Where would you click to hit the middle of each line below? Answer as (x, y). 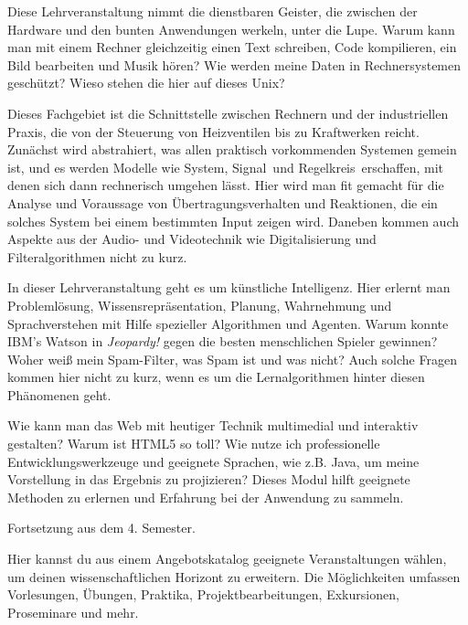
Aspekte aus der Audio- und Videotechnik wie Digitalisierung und (192, 239)
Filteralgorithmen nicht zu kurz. (97, 256)
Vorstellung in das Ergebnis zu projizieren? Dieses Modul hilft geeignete (209, 479)
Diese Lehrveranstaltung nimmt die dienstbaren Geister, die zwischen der (213, 11)
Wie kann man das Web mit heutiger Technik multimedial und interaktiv (213, 425)
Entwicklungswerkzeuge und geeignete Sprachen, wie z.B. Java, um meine (213, 461)
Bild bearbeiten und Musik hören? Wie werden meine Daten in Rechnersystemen (234, 64)
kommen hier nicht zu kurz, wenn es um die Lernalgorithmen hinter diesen (216, 377)
